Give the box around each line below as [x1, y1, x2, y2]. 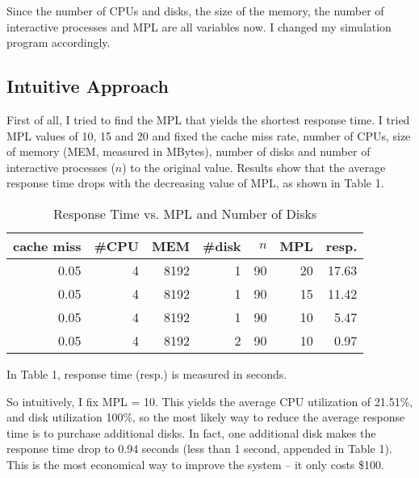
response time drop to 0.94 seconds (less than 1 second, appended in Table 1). [6, 440, 392, 457]
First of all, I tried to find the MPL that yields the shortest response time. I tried [6, 111, 410, 128]
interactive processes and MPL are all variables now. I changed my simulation [6, 18, 392, 35]
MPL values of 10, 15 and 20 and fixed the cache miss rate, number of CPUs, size [6, 127, 411, 144]
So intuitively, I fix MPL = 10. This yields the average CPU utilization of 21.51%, [6, 392, 413, 409]
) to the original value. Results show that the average [122, 158, 386, 175]
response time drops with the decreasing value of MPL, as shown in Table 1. [6, 174, 384, 191]
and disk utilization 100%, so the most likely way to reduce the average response [6, 409, 405, 426]
